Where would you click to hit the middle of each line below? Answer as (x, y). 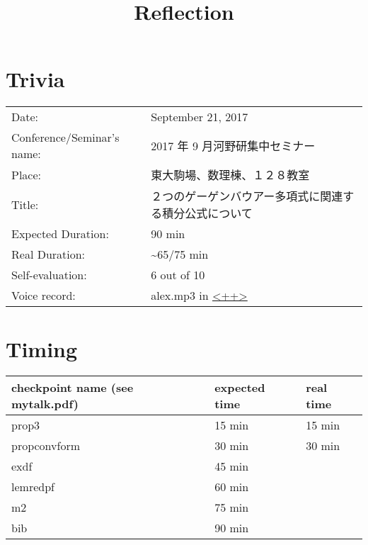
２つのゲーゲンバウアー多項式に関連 (247, 196)
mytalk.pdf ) (45, 404)
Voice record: (44, 296)
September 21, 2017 (200, 117)
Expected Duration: (60, 234)
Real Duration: (48, 254)
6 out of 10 (178, 275)
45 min (232, 466)
